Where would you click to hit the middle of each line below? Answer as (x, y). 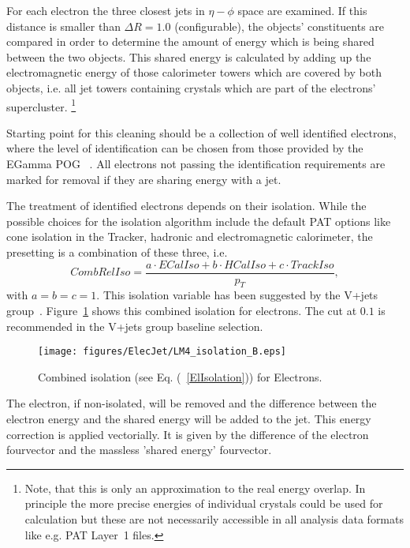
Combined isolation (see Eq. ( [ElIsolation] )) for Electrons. (180, 376)
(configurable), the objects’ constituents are (280, 26)
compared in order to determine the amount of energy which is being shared (190, 41)
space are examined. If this (302, 10)
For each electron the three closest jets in (106, 10)
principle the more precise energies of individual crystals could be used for (204, 503)
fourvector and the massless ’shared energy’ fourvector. (139, 450)
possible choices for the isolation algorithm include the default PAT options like (199, 221)
